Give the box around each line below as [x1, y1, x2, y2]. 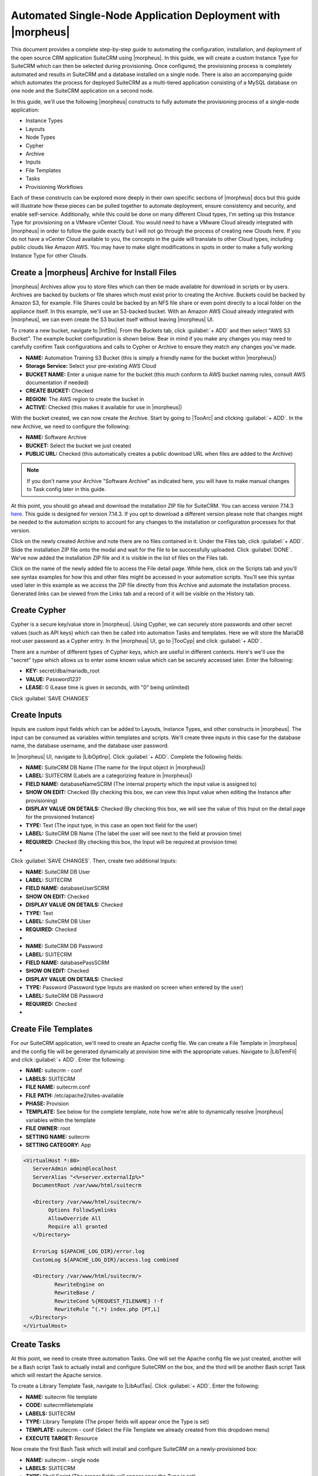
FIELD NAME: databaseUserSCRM [25, 884, 110, 892]
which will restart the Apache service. [11, 1371, 103, 1379]
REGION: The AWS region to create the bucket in [25, 396, 144, 403]
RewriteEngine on [54, 1281, 104, 1288]
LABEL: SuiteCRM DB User [25, 918, 91, 925]
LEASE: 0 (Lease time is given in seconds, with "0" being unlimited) [25, 684, 190, 691]
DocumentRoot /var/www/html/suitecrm [32, 1182, 141, 1189]
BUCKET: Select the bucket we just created [25, 442, 132, 449]
